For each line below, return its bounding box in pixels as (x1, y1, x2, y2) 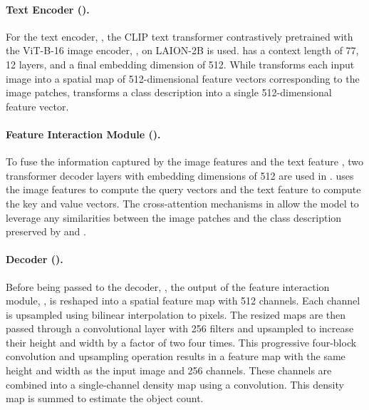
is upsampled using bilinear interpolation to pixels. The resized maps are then (6, 307, 346, 322)
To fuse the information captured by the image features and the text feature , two (6, 154, 363, 169)
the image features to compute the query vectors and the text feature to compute (6, 182, 361, 197)
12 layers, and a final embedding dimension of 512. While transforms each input (6, 56, 355, 71)
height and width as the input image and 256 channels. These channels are (6, 363, 332, 378)
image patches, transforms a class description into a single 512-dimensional (6, 85, 332, 100)
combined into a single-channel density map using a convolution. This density (6, 376, 344, 391)
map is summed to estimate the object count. (6, 391, 204, 406)
